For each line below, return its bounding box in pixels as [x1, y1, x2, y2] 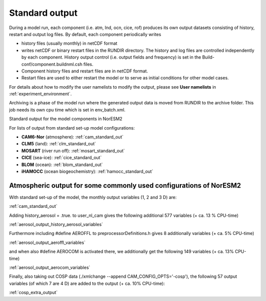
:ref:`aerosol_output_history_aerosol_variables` [9, 222, 103, 228]
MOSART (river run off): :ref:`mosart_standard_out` [21, 148, 125, 154]
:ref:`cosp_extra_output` [9, 290, 58, 296]
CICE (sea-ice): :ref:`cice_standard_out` [21, 155, 102, 161]
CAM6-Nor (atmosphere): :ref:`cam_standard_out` [21, 134, 124, 140]
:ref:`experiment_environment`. [9, 91, 72, 97]
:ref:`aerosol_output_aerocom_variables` [9, 265, 91, 270]
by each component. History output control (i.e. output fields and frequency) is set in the [21, 54, 201, 60]
